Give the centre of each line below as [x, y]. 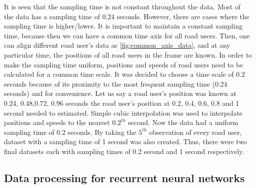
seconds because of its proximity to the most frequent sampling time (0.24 [116, 83]
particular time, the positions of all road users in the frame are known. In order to [128, 54]
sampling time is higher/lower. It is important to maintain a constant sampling [123, 26]
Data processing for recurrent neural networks [125, 177]
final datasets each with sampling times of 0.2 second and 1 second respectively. [124, 151]
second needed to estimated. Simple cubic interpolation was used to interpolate [123, 112]
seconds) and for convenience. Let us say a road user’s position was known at [120, 93]
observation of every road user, [196, 132]
